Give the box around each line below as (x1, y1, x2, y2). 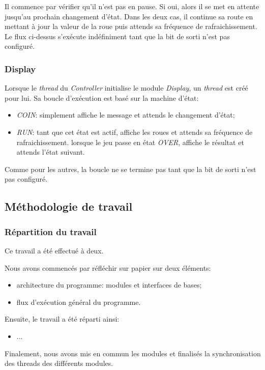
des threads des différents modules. (5, 358, 113, 368)
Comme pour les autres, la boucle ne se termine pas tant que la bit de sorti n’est (5, 163, 256, 174)
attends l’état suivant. (16, 147, 85, 157)
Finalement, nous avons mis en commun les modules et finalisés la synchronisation (5, 348, 261, 358)
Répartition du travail (5, 225, 97, 238)
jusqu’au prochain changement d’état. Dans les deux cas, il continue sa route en (5, 11, 253, 21)
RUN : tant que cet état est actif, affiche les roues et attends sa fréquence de (16, 126, 253, 137)
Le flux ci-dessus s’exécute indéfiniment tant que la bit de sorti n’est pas (5, 31, 230, 41)
